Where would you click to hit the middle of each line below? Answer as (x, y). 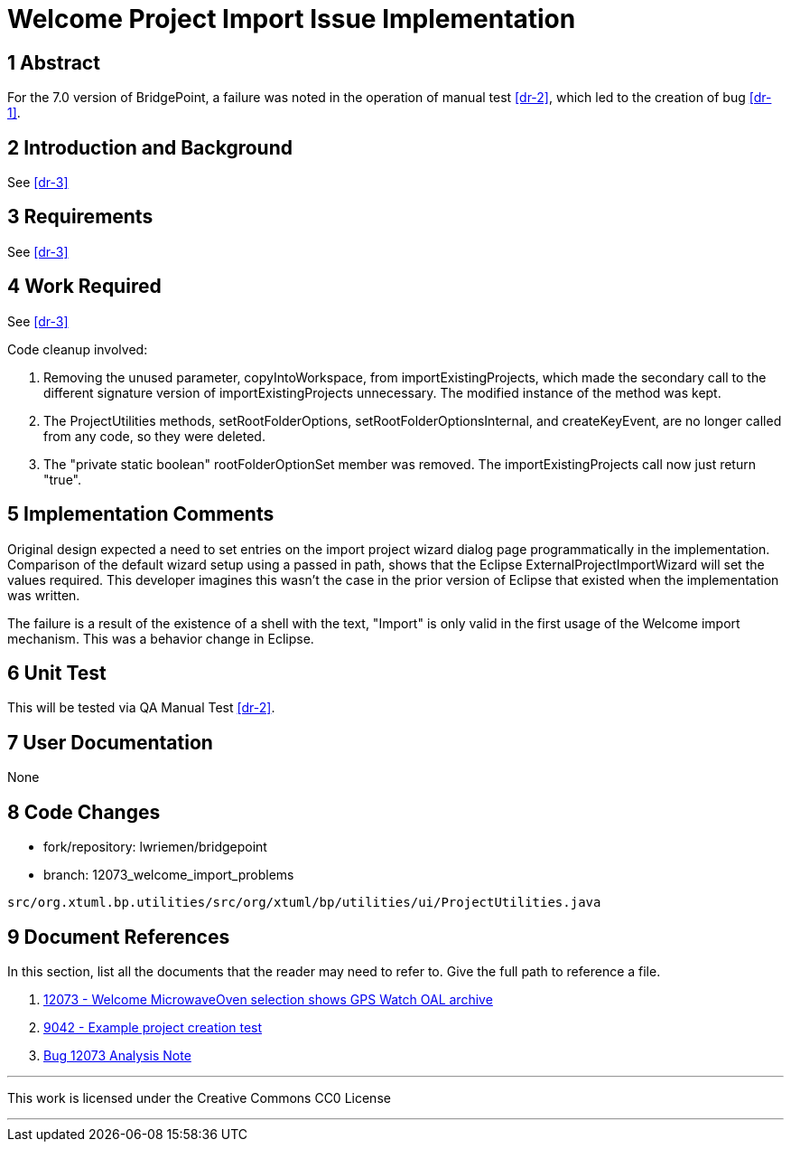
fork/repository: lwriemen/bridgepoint (155, 847)
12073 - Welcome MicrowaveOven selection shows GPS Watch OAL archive (268, 999)
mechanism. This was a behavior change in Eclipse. (161, 638)
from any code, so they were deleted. (154, 436)
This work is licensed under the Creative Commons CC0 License (199, 1097)
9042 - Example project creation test (153, 1027)
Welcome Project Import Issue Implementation (292, 19)
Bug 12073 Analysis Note (117, 1055)
